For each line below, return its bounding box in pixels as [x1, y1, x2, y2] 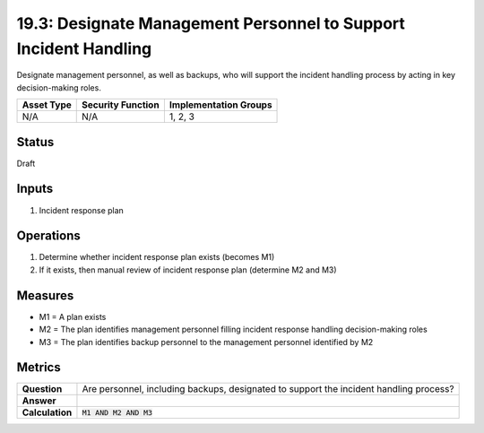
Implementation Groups [169, 99, 272, 111]
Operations [16, 229, 81, 244]
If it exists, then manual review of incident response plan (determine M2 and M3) [39, 264, 337, 275]
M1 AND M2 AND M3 [82, 408, 152, 417]
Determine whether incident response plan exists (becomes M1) [39, 252, 275, 263]
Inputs [16, 181, 54, 196]
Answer [22, 394, 57, 407]
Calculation [22, 406, 73, 419]
